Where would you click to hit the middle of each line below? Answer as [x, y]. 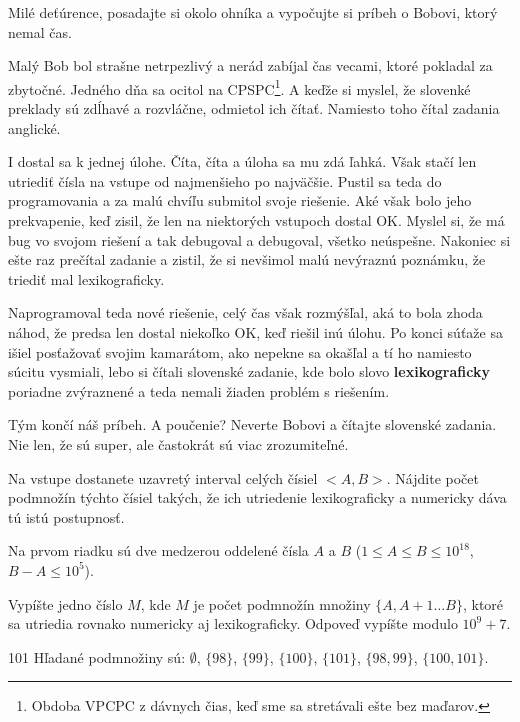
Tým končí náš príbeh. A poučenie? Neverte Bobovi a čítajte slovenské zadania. [252, 424]
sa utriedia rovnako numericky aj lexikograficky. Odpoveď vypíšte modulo [233, 623]
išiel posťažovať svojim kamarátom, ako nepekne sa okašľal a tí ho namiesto [240, 351]
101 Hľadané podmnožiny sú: [97, 656]
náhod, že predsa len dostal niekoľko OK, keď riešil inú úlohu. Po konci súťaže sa [255, 331]
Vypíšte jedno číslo [65, 603]
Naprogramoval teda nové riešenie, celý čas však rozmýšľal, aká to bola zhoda [245, 312]
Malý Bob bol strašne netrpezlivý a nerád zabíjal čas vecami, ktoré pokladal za [250, 65]
